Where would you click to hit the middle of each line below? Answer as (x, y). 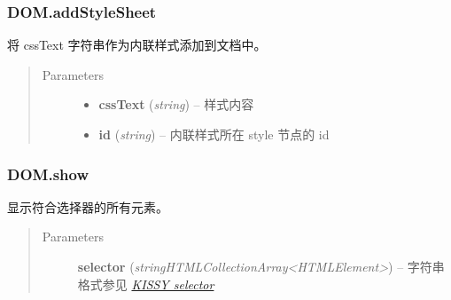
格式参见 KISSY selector (146, 284)
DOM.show (48, 174)
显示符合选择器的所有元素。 (88, 206)
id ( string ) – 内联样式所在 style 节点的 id (214, 134)
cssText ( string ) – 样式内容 (176, 104)
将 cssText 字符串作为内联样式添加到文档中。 (137, 45)
